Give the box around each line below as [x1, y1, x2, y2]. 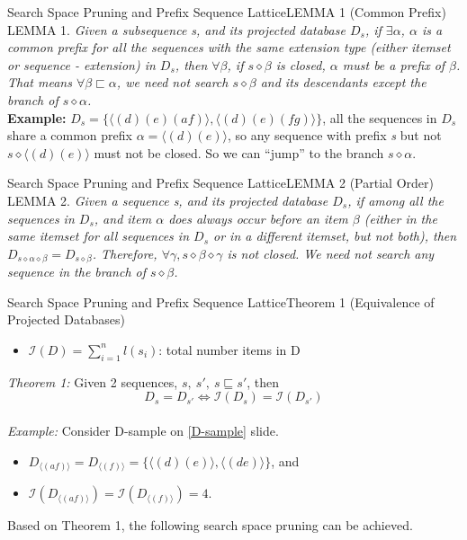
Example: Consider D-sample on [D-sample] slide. [7, 420, 279, 439]
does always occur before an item [168, 208, 348, 227]
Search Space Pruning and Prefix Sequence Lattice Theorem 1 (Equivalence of [7, 292, 435, 311]
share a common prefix [7, 126, 132, 145]
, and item [94, 208, 152, 227]
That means [7, 73, 72, 92]
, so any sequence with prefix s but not [227, 126, 442, 145]
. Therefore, [92, 243, 157, 262]
